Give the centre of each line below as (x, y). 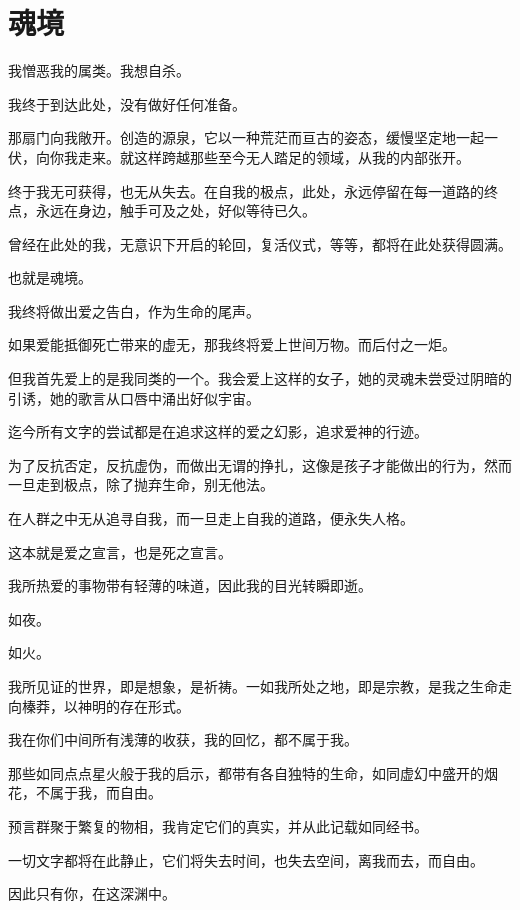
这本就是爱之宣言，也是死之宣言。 (120, 551)
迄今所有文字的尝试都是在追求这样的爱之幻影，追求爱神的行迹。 (218, 431)
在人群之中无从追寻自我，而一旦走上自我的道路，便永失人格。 (211, 518)
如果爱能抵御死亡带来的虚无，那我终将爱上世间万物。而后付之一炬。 (232, 344)
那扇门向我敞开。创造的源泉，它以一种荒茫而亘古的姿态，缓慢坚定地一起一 (253, 137)
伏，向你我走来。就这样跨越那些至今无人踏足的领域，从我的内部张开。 (239, 156)
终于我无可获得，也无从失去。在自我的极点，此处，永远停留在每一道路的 (246, 190)
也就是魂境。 (50, 277)
